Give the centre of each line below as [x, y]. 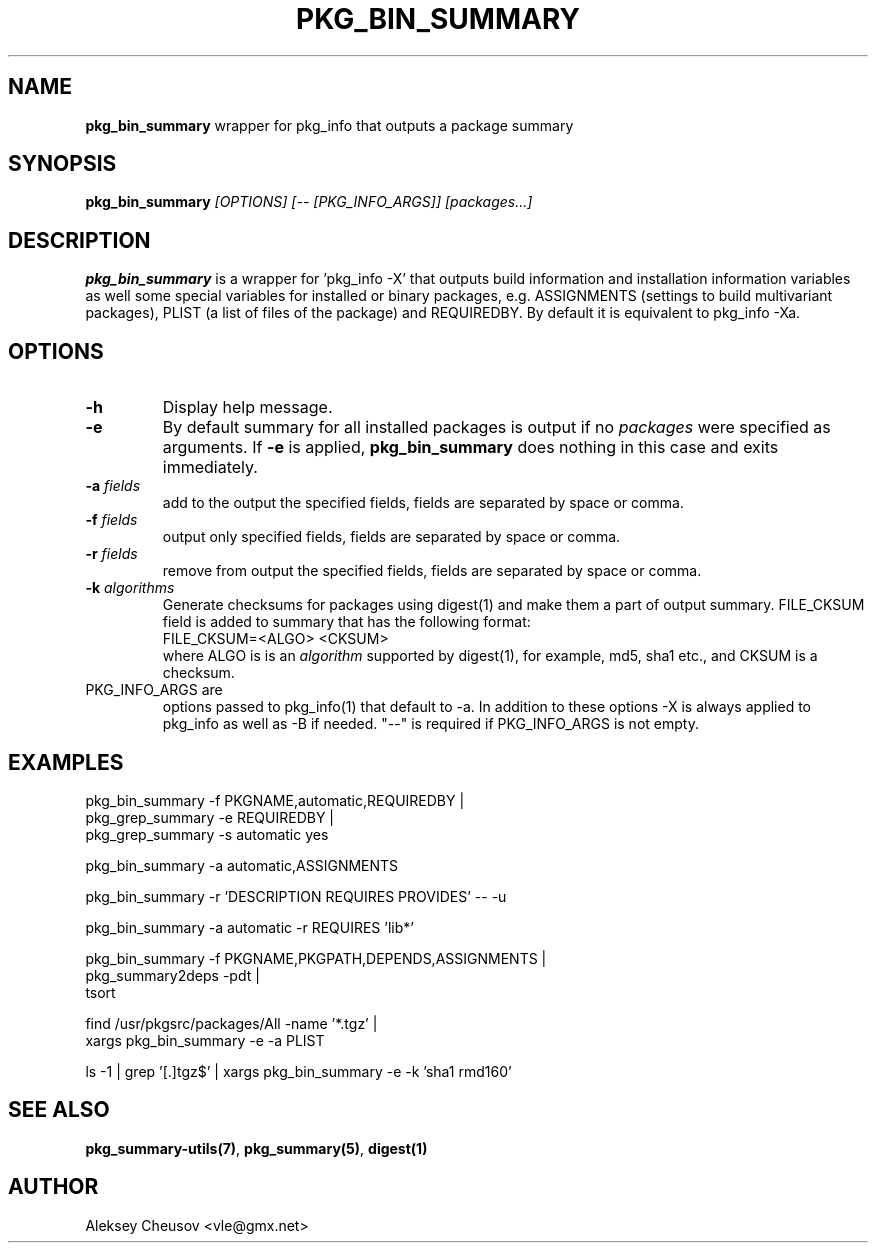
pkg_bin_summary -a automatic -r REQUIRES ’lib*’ [249, 927]
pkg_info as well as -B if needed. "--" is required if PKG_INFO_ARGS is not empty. [430, 724]
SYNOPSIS [62, 164]
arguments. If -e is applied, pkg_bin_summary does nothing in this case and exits [470, 447]
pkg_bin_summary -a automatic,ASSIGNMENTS [242, 865]
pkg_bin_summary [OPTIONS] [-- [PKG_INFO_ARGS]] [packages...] [309, 202]
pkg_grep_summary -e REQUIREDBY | [210, 817]
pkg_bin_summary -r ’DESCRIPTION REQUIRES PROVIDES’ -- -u [296, 896]
